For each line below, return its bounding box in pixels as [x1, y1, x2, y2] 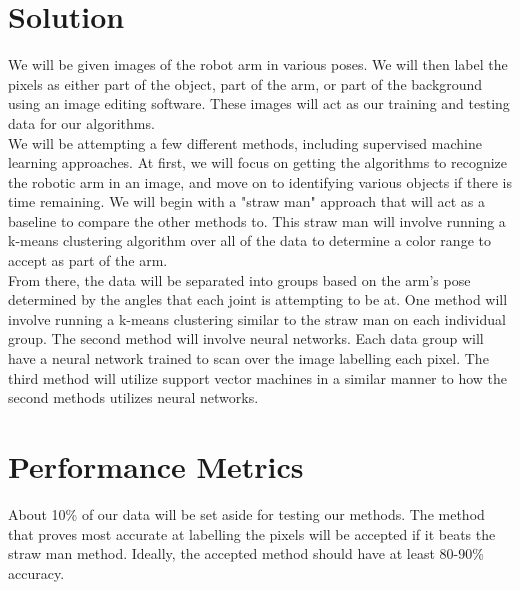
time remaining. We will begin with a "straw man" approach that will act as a [8, 191, 486, 212]
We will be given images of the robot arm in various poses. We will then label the [8, 54, 508, 75]
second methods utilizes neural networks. [8, 387, 259, 408]
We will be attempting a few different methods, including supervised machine [8, 132, 482, 153]
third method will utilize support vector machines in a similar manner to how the [8, 367, 507, 388]
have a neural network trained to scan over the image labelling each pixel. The [8, 348, 489, 369]
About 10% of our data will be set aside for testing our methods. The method [8, 503, 485, 524]
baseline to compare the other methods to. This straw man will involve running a [8, 210, 506, 231]
